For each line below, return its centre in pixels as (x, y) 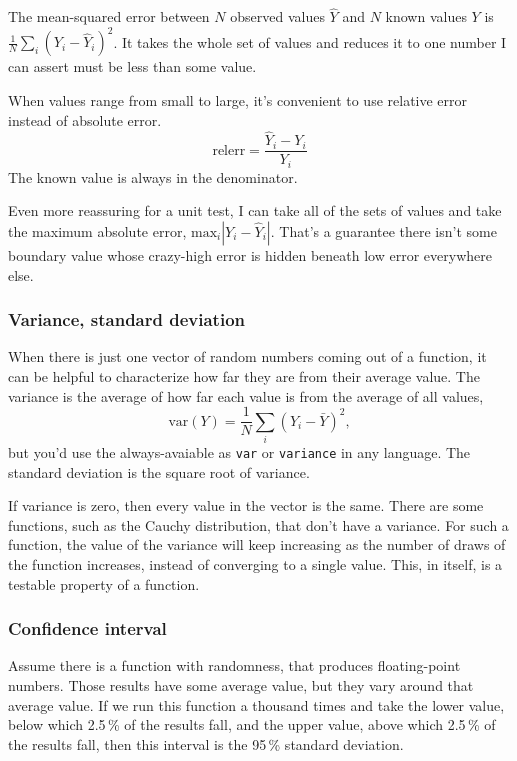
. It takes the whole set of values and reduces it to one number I (310, 41)
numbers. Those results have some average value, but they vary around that (241, 685)
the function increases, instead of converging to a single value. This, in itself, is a (255, 564)
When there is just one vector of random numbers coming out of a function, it (247, 356)
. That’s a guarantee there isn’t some (383, 231)
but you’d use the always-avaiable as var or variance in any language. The (239, 452)
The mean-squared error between (109, 16)
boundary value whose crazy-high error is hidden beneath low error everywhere (250, 255)
